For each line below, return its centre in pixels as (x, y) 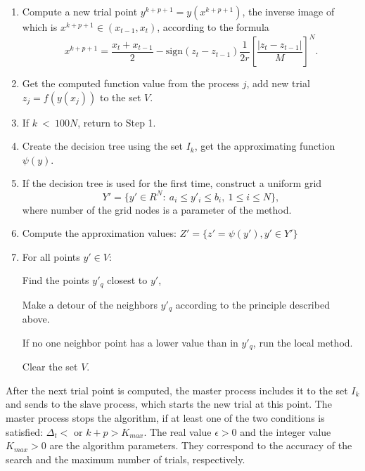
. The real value (178, 431)
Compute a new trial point (80, 11)
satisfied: (25, 431)
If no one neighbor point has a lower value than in (130, 342)
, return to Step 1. (117, 122)
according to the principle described (252, 304)
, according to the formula (213, 27)
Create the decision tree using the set (102, 146)
